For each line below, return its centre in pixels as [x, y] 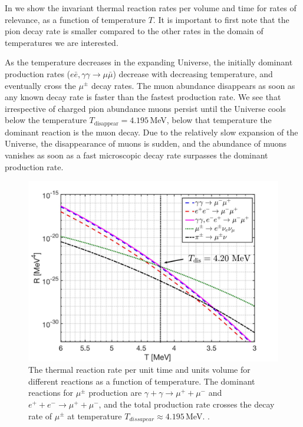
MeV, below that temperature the [211, 120]
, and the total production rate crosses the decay [187, 404]
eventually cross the [40, 85]
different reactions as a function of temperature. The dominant [142, 381]
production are [115, 393]
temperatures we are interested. [62, 42]
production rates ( [38, 73]
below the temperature [46, 120]
